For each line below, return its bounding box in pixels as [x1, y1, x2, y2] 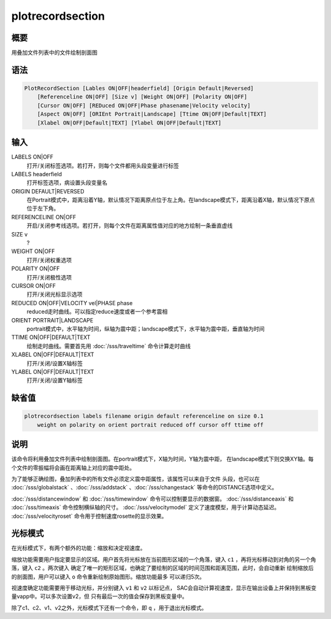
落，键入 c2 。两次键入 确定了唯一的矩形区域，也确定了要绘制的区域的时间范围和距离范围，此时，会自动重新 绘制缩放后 [11, 564, 314, 572]
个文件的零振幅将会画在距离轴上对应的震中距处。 [11, 464, 135, 471]
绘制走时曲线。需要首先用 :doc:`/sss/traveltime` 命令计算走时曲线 [26, 342, 191, 349]
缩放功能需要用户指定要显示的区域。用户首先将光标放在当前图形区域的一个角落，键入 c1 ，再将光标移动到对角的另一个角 [11, 556, 316, 563]
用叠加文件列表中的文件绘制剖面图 [11, 49, 97, 56]
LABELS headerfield [11, 170, 63, 177]
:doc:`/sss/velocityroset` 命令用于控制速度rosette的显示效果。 [11, 512, 167, 520]
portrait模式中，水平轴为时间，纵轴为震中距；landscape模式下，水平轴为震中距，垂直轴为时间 [26, 325, 265, 332]
